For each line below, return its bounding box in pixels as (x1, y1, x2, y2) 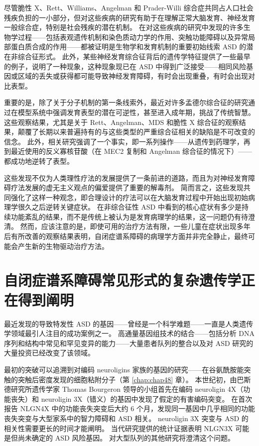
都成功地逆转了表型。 (4, 155, 74, 166)
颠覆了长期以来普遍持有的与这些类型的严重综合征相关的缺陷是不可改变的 (17, 126, 255, 137)
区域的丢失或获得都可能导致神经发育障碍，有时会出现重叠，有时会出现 (17, 71, 248, 81)
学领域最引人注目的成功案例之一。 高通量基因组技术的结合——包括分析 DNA (4, 328, 255, 338)
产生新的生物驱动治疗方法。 (17, 240, 109, 251)
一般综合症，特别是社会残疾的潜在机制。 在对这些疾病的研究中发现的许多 (4, 22, 244, 32)
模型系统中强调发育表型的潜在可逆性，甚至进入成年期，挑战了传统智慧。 (17, 107, 255, 117)
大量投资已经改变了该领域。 (4, 347, 95, 358)
